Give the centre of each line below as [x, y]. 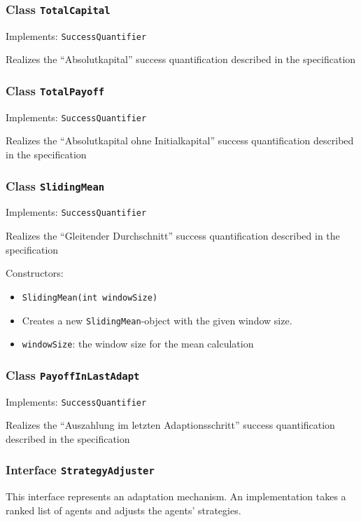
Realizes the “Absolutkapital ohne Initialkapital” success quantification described [180, 140]
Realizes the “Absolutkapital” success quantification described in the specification [181, 59]
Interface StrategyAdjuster [80, 470]
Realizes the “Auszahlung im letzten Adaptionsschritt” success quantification [170, 425]
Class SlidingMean [55, 185]
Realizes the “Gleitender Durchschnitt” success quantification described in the [173, 236]
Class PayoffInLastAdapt [73, 375]
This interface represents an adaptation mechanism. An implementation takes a [176, 496]
